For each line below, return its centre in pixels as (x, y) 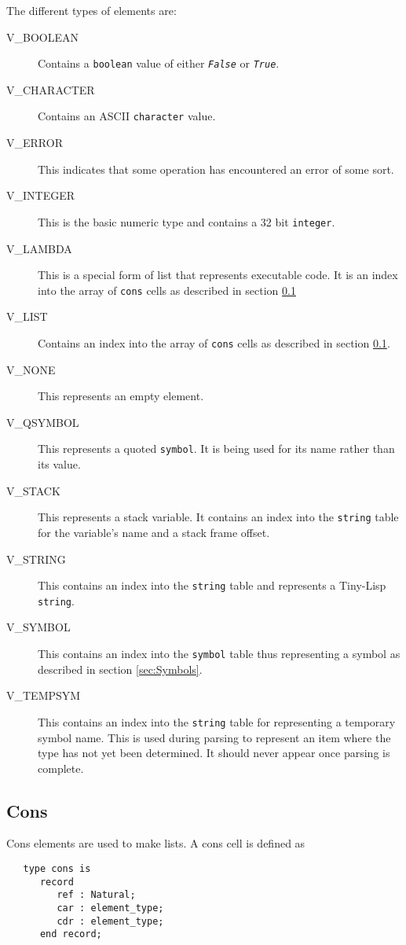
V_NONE (31, 369)
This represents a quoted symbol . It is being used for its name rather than (216, 449)
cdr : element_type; (110, 921)
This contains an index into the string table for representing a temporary (217, 721)
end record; (71, 934)
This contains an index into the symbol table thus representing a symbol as (219, 653)
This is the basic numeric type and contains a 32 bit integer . (187, 221)
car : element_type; (110, 908)
